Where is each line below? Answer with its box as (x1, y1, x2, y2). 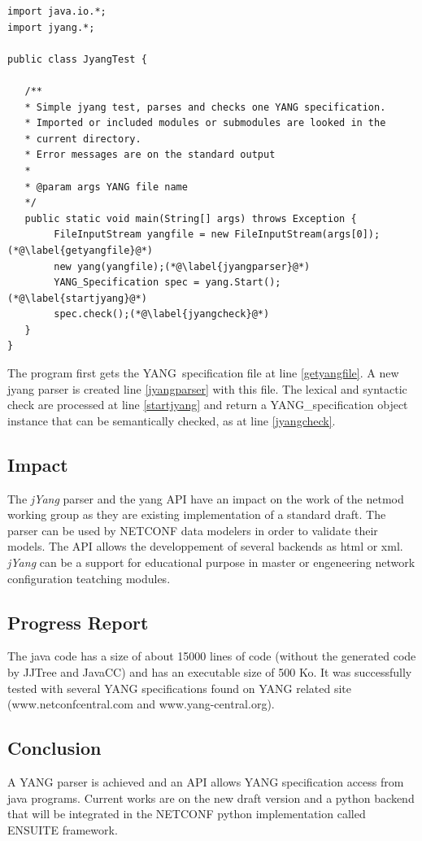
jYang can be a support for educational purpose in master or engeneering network (7, 554, 415, 571)
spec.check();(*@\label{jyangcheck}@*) (54, 308, 270, 320)
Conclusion (7, 735, 102, 760)
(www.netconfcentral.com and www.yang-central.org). (7, 695, 275, 712)
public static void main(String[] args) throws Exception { (24, 212, 357, 224)
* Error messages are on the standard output (24, 149, 276, 161)
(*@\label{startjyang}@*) (7, 292, 147, 304)
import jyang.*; (7, 21, 95, 33)
